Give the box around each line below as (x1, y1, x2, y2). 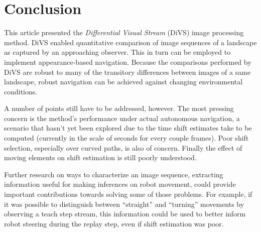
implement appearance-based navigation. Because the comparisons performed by (4, 56, 251, 67)
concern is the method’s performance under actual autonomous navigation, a (4, 112, 240, 123)
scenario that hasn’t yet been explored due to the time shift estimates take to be (4, 123, 252, 133)
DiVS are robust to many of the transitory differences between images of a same (4, 66, 251, 77)
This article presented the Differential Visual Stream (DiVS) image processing (4, 27, 244, 38)
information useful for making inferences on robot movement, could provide (4, 179, 236, 189)
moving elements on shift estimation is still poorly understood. (4, 152, 197, 163)
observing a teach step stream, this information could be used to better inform (4, 208, 246, 219)
